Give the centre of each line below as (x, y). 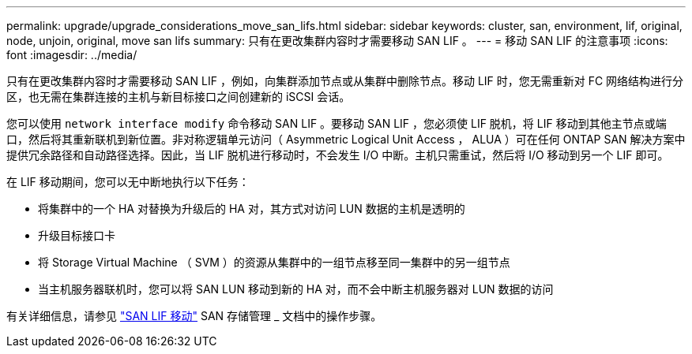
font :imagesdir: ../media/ (72, 55)
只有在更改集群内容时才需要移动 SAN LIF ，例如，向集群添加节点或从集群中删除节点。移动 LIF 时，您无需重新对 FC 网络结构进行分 (345, 81)
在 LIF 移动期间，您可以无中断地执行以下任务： (128, 182)
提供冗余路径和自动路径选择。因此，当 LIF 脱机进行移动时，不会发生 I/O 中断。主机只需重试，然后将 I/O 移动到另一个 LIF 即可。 (338, 155)
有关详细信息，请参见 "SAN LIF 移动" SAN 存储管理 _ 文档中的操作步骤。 (194, 316)
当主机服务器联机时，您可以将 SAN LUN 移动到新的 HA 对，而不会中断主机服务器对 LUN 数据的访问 (296, 289)
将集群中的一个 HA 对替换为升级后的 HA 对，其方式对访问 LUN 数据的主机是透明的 (252, 209)
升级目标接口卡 (77, 235)
